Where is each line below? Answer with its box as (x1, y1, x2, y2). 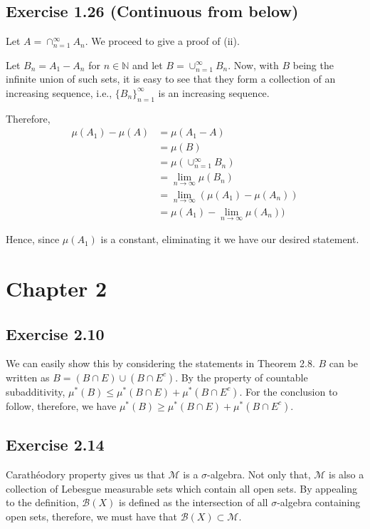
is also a (329, 467, 364, 482)
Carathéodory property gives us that (6, 467, 165, 482)
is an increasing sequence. (158, 85, 270, 100)
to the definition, (6, 495, 79, 510)
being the (292, 57, 334, 72)
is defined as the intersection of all (118, 495, 268, 510)
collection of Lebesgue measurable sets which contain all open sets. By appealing (6, 481, 357, 495)
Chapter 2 (6, 274, 107, 302)
